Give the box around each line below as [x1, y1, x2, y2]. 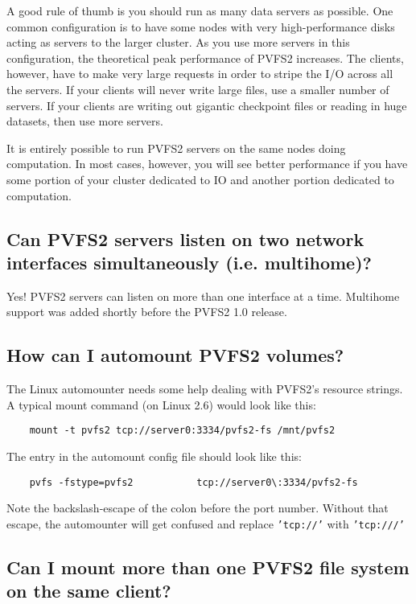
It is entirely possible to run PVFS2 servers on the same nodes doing [6, 139, 346, 156]
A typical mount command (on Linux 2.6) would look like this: [6, 396, 316, 413]
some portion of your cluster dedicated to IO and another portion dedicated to [6, 171, 394, 187]
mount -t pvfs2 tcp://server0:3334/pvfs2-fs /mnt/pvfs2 [29, 425, 336, 437]
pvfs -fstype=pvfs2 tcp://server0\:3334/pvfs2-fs [29, 476, 358, 488]
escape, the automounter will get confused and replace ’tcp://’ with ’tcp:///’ [6, 515, 405, 532]
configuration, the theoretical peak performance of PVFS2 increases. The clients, [6, 49, 404, 66]
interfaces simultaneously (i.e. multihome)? [6, 249, 372, 274]
